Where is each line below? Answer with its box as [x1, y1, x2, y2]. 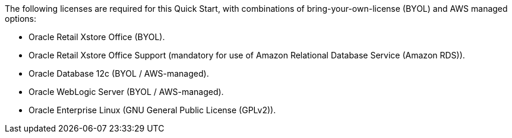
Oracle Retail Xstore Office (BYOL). [29, 32, 165, 42]
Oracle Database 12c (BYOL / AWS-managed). [29, 68, 209, 78]
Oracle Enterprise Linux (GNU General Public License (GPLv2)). [29, 105, 276, 115]
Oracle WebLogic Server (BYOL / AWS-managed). [29, 87, 224, 97]
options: [5, 14, 37, 24]
